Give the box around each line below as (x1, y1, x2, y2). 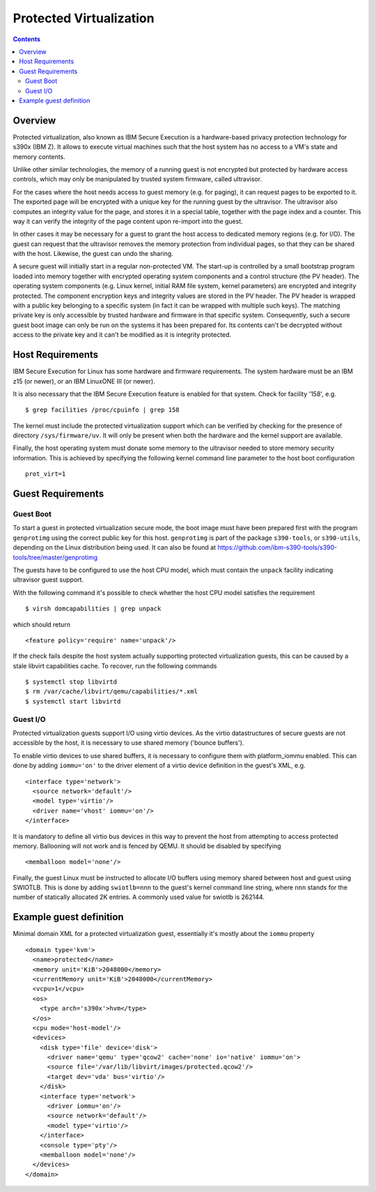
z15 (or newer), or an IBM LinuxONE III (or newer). (13, 377, 156, 385)
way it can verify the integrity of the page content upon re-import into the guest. (13, 217, 243, 225)
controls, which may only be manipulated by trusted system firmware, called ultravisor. (13, 175, 263, 183)
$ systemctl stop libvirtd (25, 678, 118, 686)
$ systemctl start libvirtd (25, 697, 121, 705)
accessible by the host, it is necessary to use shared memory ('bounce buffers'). (13, 739, 244, 747)
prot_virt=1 (25, 470, 66, 478)
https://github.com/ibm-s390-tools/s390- (217, 543, 338, 552)
